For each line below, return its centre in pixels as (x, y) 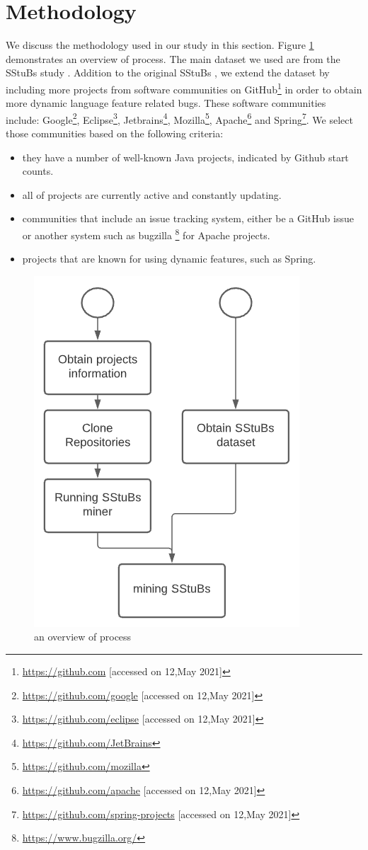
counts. (38, 171)
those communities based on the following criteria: (115, 133)
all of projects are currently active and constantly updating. (152, 194)
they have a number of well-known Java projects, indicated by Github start (185, 157)
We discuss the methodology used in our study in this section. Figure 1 (160, 45)
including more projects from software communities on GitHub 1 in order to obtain (184, 88)
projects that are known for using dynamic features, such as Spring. (169, 259)
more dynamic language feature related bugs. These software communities (166, 103)
